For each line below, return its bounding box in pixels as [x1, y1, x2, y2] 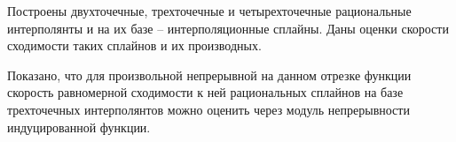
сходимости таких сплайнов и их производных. [7, 36, 262, 55]
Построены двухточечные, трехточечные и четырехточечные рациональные [7, 2, 412, 19]
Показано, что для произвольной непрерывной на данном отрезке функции [7, 65, 412, 84]
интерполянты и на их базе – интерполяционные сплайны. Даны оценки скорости [7, 19, 449, 37]
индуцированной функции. [7, 117, 151, 136]
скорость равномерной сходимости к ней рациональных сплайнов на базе [7, 83, 404, 101]
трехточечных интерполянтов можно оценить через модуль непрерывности [7, 100, 410, 118]
